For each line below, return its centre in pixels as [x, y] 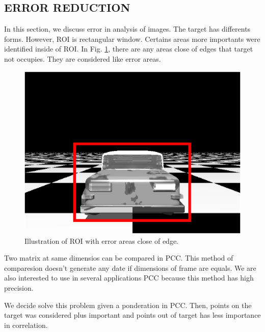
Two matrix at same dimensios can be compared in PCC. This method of [119, 258]
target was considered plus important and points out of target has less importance [132, 315]
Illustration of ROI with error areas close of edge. [101, 240]
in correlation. [26, 325]
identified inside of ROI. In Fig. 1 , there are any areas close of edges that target [129, 49]
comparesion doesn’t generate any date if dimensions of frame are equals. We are [130, 267]
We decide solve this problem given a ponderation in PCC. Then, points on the [128, 305]
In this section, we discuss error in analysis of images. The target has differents [127, 29]
